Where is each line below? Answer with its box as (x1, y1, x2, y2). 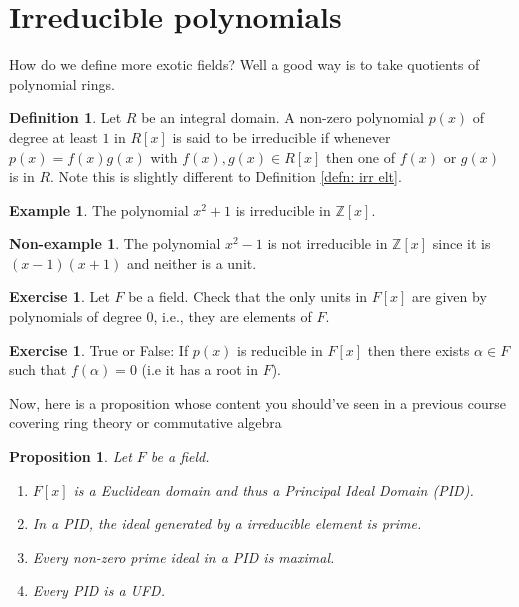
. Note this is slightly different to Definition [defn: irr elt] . (50, 166, 402, 187)
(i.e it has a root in (141, 359, 258, 380)
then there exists (367, 339, 470, 360)
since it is (432, 233, 491, 254)
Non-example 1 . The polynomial (9, 233, 221, 254)
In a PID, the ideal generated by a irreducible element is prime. (32, 513, 422, 534)
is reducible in (237, 339, 323, 360)
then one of (326, 146, 395, 167)
